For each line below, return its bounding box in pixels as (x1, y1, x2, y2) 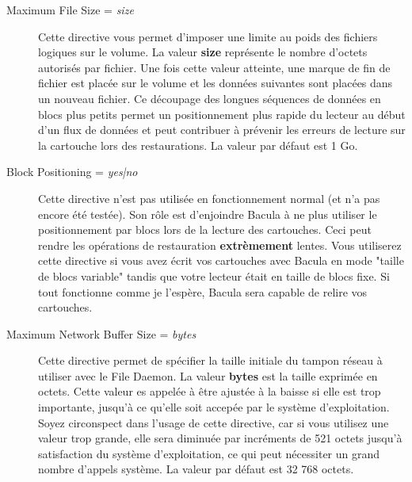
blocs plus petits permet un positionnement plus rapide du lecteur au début (38, 105, 406, 122)
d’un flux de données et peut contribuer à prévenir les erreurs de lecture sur (38, 121, 406, 138)
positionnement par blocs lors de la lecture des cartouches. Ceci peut (38, 221, 372, 238)
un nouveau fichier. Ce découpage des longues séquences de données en (38, 90, 381, 106)
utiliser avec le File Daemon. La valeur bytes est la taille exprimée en (38, 367, 378, 384)
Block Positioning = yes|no (6, 163, 138, 180)
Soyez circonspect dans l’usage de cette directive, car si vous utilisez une (38, 414, 389, 430)
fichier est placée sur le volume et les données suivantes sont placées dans (38, 75, 393, 91)
